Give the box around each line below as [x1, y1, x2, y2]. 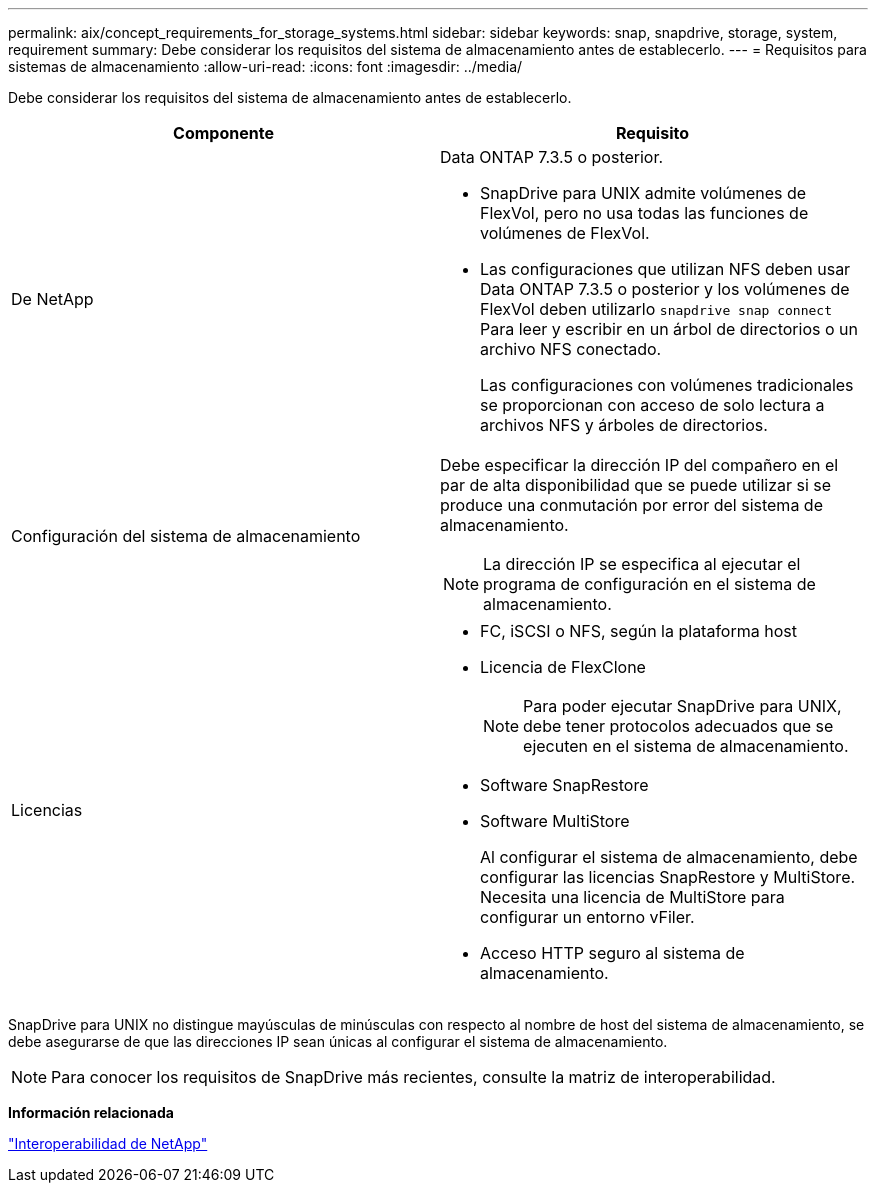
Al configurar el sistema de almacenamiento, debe [480, 847, 858, 867]
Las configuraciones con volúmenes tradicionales [480, 375, 854, 395]
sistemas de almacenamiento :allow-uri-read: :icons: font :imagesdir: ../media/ [8, 58, 523, 75]
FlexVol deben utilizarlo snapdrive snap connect [480, 299, 832, 319]
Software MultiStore [480, 811, 630, 831]
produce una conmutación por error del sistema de [440, 495, 823, 515]
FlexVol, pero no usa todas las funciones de [480, 203, 809, 223]
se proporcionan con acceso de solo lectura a [480, 395, 825, 415]
